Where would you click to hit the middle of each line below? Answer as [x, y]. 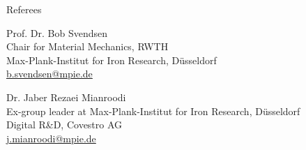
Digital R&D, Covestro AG [64, 125]
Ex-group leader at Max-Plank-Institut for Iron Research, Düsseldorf [153, 111]
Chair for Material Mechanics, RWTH [87, 46]
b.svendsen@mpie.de [49, 74]
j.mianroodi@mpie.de [51, 138]
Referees [24, 9]
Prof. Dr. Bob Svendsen [57, 32]
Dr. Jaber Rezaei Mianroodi [66, 97]
